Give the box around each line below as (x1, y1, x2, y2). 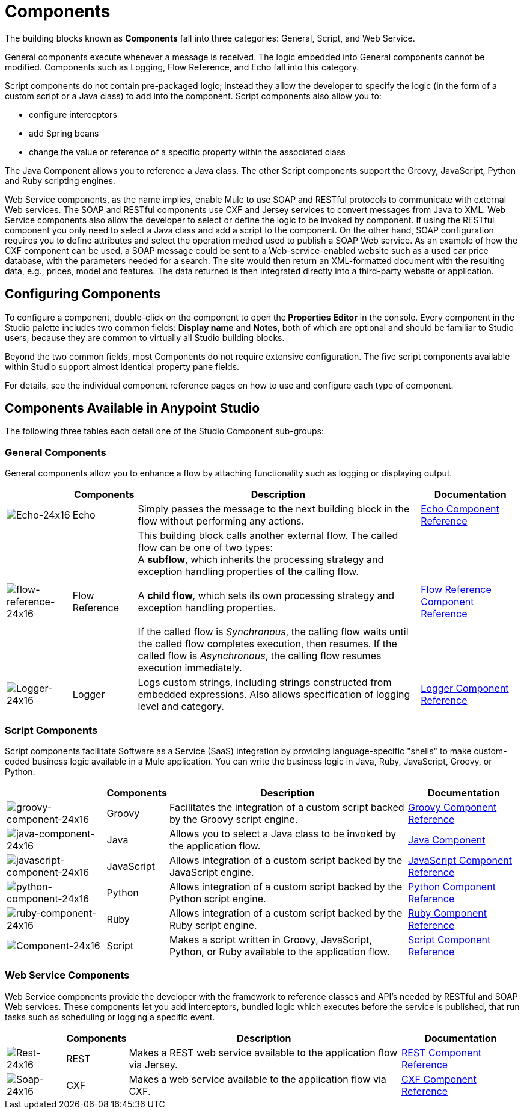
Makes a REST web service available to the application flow (129, 1046, 398, 1059)
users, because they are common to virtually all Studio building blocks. (5, 332, 285, 343)
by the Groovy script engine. (169, 813, 298, 825)
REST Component (401, 1046, 482, 1059)
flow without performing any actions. (138, 515, 305, 528)
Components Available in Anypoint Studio (5, 401, 260, 416)
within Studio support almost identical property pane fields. (5, 361, 240, 372)
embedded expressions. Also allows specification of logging (138, 688, 410, 701)
